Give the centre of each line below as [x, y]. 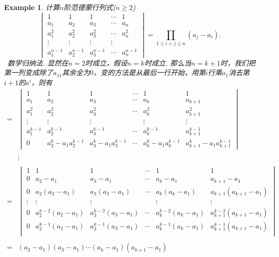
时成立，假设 [106, 62]
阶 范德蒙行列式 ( [90, 7]
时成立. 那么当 [168, 62]
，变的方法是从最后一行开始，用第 [149, 72]
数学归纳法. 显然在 [38, 62]
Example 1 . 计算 [32, 7]
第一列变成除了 [28, 72]
